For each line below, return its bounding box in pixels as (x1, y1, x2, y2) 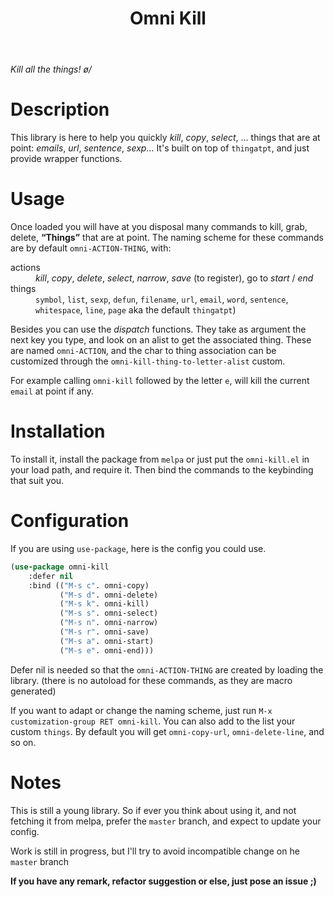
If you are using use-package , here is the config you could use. (10, 542, 267, 554)
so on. (10, 736, 37, 748)
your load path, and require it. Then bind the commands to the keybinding (10, 464, 314, 476)
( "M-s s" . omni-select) (59, 608, 159, 619)
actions (10, 262, 41, 274)
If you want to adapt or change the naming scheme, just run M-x (10, 704, 273, 716)
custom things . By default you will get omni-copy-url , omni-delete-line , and (10, 725, 325, 737)
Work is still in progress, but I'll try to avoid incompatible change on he (10, 845, 300, 857)
